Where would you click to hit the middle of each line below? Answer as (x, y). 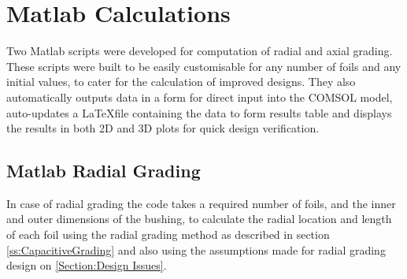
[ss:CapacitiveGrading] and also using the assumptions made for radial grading (196, 249)
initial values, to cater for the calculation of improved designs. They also (181, 82)
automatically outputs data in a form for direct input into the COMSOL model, (200, 97)
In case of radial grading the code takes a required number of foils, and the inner (201, 203)
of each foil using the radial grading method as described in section (168, 234)
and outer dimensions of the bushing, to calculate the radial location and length (199, 219)
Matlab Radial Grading (104, 171)
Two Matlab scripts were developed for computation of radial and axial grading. (200, 51)
